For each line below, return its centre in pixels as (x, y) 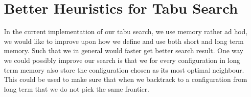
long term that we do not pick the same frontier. (77, 88)
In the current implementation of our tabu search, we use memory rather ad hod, (126, 31)
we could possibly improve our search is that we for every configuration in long (122, 60)
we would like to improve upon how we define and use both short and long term (124, 41)
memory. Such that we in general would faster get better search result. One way (124, 50)
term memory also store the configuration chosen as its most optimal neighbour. (124, 69)
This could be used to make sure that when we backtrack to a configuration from (125, 79)
